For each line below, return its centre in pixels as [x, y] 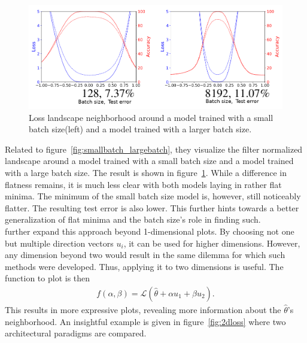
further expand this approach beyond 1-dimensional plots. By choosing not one [150, 231]
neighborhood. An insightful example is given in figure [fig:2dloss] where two [145, 321]
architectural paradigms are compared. [76, 333]
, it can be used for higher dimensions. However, [212, 243]
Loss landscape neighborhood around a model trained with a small [151, 117]
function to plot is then [48, 278]
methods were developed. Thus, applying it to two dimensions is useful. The [144, 266]
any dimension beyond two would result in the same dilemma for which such [145, 255]
